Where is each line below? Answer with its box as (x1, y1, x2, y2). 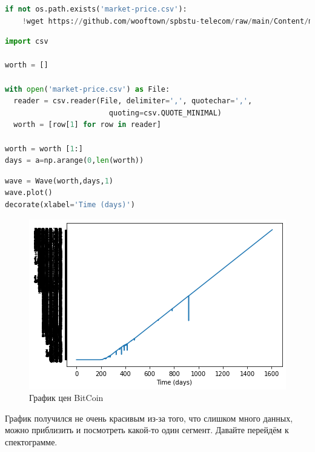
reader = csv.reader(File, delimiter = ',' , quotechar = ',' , (13, 97, 253, 106)
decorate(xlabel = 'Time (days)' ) (5, 200, 135, 209)
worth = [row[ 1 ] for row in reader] (13, 120, 161, 129)
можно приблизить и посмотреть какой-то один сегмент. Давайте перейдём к (5, 423, 289, 436)
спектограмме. (5, 435, 58, 448)
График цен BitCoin (29, 391, 104, 404)
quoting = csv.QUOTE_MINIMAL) (108, 108, 222, 117)
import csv (5, 37, 48, 46)
